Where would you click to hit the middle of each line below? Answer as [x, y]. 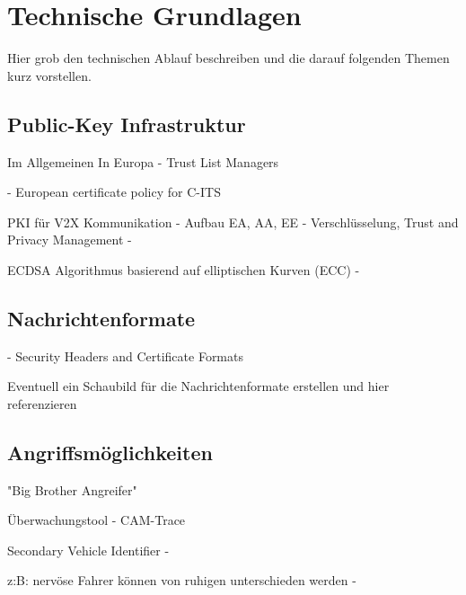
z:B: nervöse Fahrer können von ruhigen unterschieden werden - [182, 580]
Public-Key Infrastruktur [127, 124]
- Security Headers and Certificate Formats [125, 355]
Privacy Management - [70, 240]
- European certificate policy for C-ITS [114, 192]
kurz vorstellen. [49, 75]
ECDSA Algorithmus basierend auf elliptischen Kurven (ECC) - [184, 269]
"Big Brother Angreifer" [72, 489]
